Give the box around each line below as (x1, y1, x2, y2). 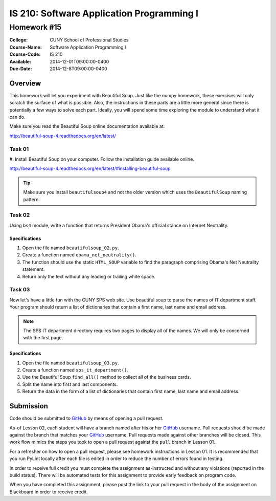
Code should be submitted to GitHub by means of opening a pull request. (9, 415, 164, 422)
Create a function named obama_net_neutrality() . (22, 252, 136, 258)
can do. (9, 114, 26, 120)
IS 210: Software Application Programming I (9, 8, 199, 19)
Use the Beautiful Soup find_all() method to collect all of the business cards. (22, 374, 191, 380)
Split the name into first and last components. (22, 381, 118, 387)
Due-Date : (9, 66, 32, 72)
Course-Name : (9, 44, 42, 50)
